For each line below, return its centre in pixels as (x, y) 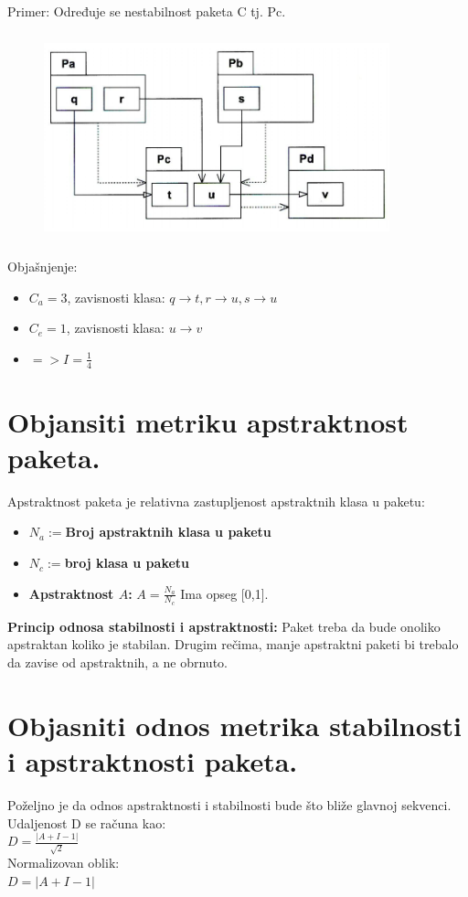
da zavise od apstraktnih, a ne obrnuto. (117, 662)
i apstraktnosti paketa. (153, 761)
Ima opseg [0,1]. (224, 593)
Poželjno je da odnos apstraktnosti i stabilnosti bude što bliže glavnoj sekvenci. (229, 804)
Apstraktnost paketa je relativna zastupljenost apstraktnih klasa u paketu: (216, 501)
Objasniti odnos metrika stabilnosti (234, 725)
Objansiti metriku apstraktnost (208, 421)
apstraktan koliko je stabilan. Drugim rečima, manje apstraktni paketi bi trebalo (233, 644)
